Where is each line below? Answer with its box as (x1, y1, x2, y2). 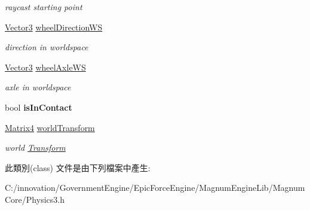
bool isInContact (5, 101, 72, 113)
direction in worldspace (5, 41, 88, 53)
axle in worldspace (5, 81, 71, 93)
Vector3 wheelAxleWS (5, 60, 86, 73)
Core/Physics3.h (5, 193, 65, 205)
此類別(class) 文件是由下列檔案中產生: (5, 161, 151, 174)
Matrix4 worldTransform (5, 121, 95, 133)
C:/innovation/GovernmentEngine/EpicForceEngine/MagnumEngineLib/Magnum (5, 181, 305, 194)
